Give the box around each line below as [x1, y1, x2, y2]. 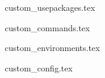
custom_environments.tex [5, 41, 100, 54]
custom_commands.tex [5, 21, 90, 34]
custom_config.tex [5, 61, 73, 74]
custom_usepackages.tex [5, 1, 95, 13]
